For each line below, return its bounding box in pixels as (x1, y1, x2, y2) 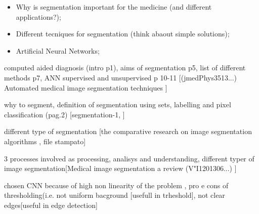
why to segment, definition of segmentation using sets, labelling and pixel (4, 99, 231, 110)
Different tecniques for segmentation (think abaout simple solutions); (16, 28, 230, 39)
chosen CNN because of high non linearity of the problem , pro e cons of (4, 180, 229, 190)
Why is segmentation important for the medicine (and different (16, 2, 212, 12)
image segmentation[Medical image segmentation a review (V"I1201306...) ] (4, 163, 237, 174)
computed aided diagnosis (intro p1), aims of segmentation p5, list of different (4, 62, 246, 73)
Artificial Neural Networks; (16, 45, 100, 56)
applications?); (16, 11, 61, 22)
